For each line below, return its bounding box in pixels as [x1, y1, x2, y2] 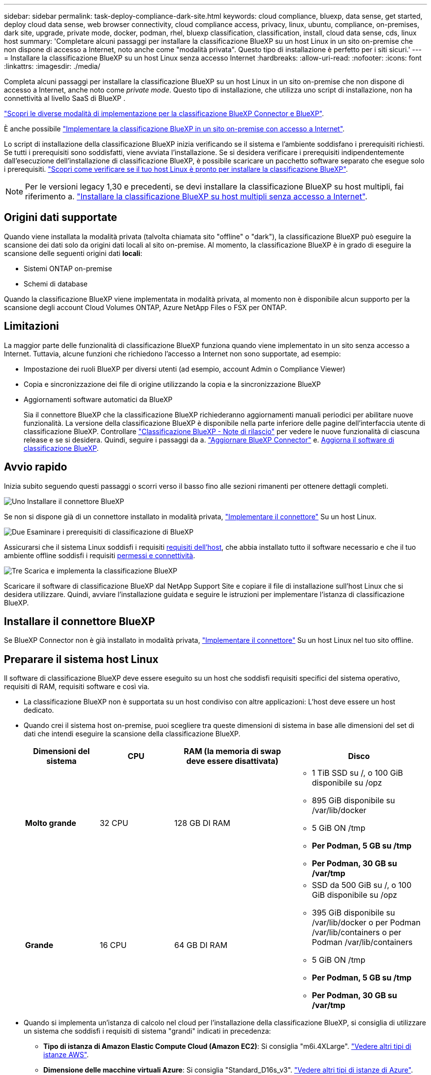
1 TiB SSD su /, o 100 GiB [312, 768, 403, 778]
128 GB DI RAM [174, 818, 231, 828]
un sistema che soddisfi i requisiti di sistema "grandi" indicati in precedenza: [24, 1027, 271, 1036]
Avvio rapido [4, 461, 67, 474]
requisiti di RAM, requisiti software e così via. [4, 682, 150, 691]
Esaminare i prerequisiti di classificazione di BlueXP [27, 527, 194, 536]
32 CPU [99, 818, 128, 828]
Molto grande [25, 818, 76, 828]
